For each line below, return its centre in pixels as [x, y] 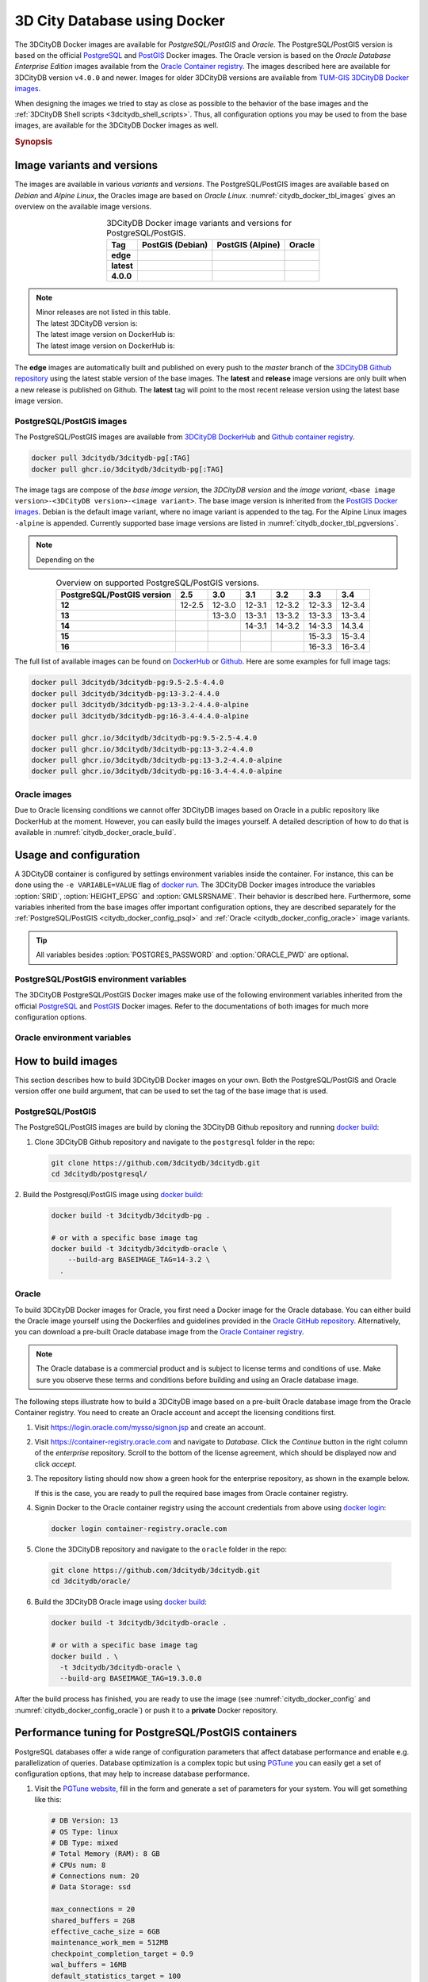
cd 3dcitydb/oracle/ [91, 1581]
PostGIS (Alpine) [248, 245]
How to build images [66, 1061]
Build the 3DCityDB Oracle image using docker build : [121, 1602]
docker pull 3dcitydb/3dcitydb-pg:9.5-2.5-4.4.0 [128, 683]
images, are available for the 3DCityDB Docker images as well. [117, 125]
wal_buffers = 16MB [89, 1965]
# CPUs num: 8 [78, 1865]
